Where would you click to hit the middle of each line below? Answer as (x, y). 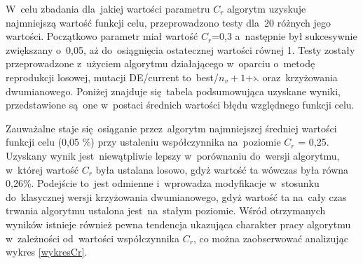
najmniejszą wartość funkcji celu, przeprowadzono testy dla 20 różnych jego (168, 22)
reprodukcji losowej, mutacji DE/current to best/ (112, 77)
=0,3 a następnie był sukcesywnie (285, 36)
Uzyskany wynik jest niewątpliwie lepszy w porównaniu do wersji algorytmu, (173, 155)
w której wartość (42, 169)
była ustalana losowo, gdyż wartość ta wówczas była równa (222, 169)
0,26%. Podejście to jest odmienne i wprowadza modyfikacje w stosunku (163, 183)
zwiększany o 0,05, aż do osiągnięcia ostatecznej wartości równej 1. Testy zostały (180, 49)
